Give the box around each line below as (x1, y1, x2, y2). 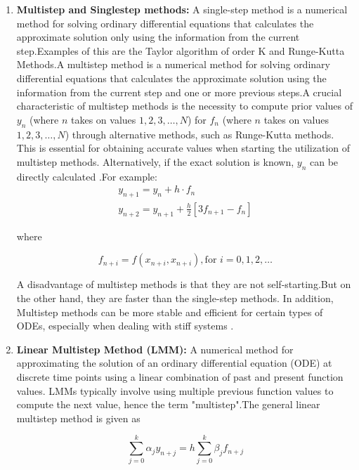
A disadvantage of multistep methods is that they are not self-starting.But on (16, 277, 351, 292)
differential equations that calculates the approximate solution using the (16, 70, 327, 85)
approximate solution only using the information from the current (16, 30, 300, 44)
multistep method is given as (16, 410, 141, 425)
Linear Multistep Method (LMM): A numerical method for (16, 341, 294, 356)
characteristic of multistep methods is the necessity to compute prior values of (16, 98, 353, 113)
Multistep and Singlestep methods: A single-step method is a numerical (16, 2, 348, 16)
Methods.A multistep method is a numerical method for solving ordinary (16, 57, 330, 72)
